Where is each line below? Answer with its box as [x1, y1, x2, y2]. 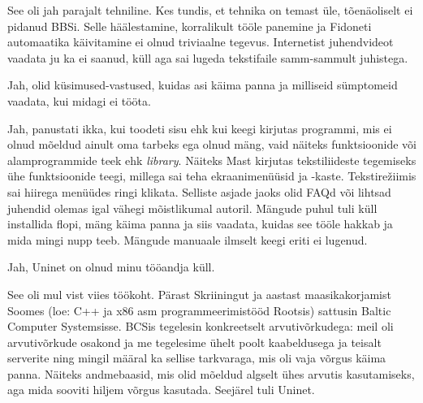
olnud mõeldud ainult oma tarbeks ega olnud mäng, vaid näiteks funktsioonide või [7, 136, 417, 153]
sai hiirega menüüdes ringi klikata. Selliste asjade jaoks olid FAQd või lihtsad [7, 183, 391, 200]
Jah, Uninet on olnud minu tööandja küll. [7, 258, 215, 275]
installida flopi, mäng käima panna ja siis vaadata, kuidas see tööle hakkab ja [7, 215, 393, 232]
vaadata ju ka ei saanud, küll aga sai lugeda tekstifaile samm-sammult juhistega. [7, 49, 408, 66]
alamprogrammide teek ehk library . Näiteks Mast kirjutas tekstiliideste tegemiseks [7, 151, 417, 168]
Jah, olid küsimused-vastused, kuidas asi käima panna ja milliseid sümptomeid [7, 76, 398, 93]
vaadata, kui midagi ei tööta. [7, 92, 151, 109]
